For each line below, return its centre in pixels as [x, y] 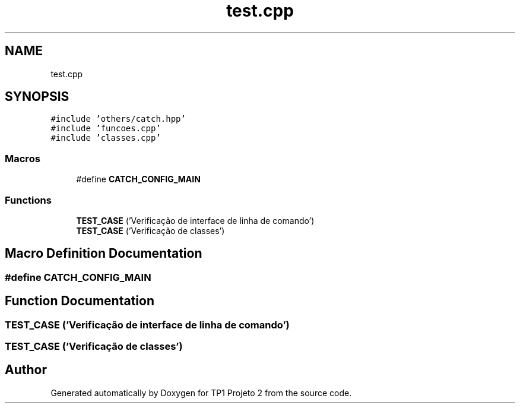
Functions [28, 200]
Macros [23, 158]
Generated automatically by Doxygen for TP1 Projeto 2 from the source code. [201, 393]
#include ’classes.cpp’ [106, 138]
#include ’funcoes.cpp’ [106, 129]
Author [26, 370]
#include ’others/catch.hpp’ [118, 119]
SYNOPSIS [37, 97]
